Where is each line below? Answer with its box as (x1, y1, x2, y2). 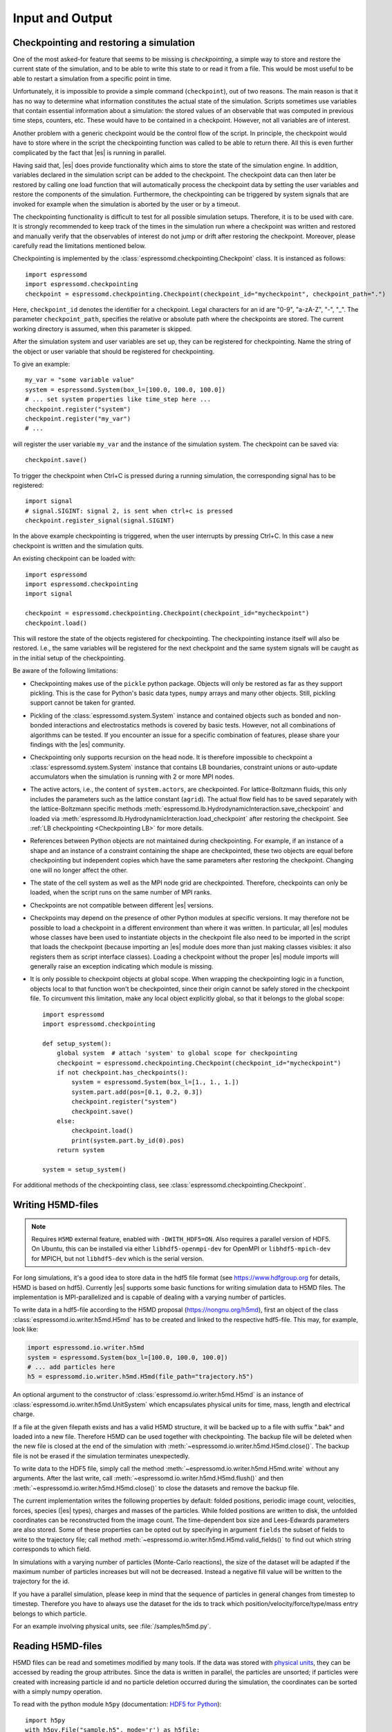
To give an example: (12, 360, 71, 368)
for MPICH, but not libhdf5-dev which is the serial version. (31, 1254, 204, 1262)
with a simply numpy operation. (12, 1688, 103, 1696)
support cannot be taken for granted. (30, 698, 136, 707)
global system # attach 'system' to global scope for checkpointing (56, 1050, 298, 1057)
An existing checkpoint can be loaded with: (12, 554, 136, 563)
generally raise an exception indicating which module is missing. (30, 962, 214, 971)
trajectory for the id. (12, 1577, 70, 1586)
